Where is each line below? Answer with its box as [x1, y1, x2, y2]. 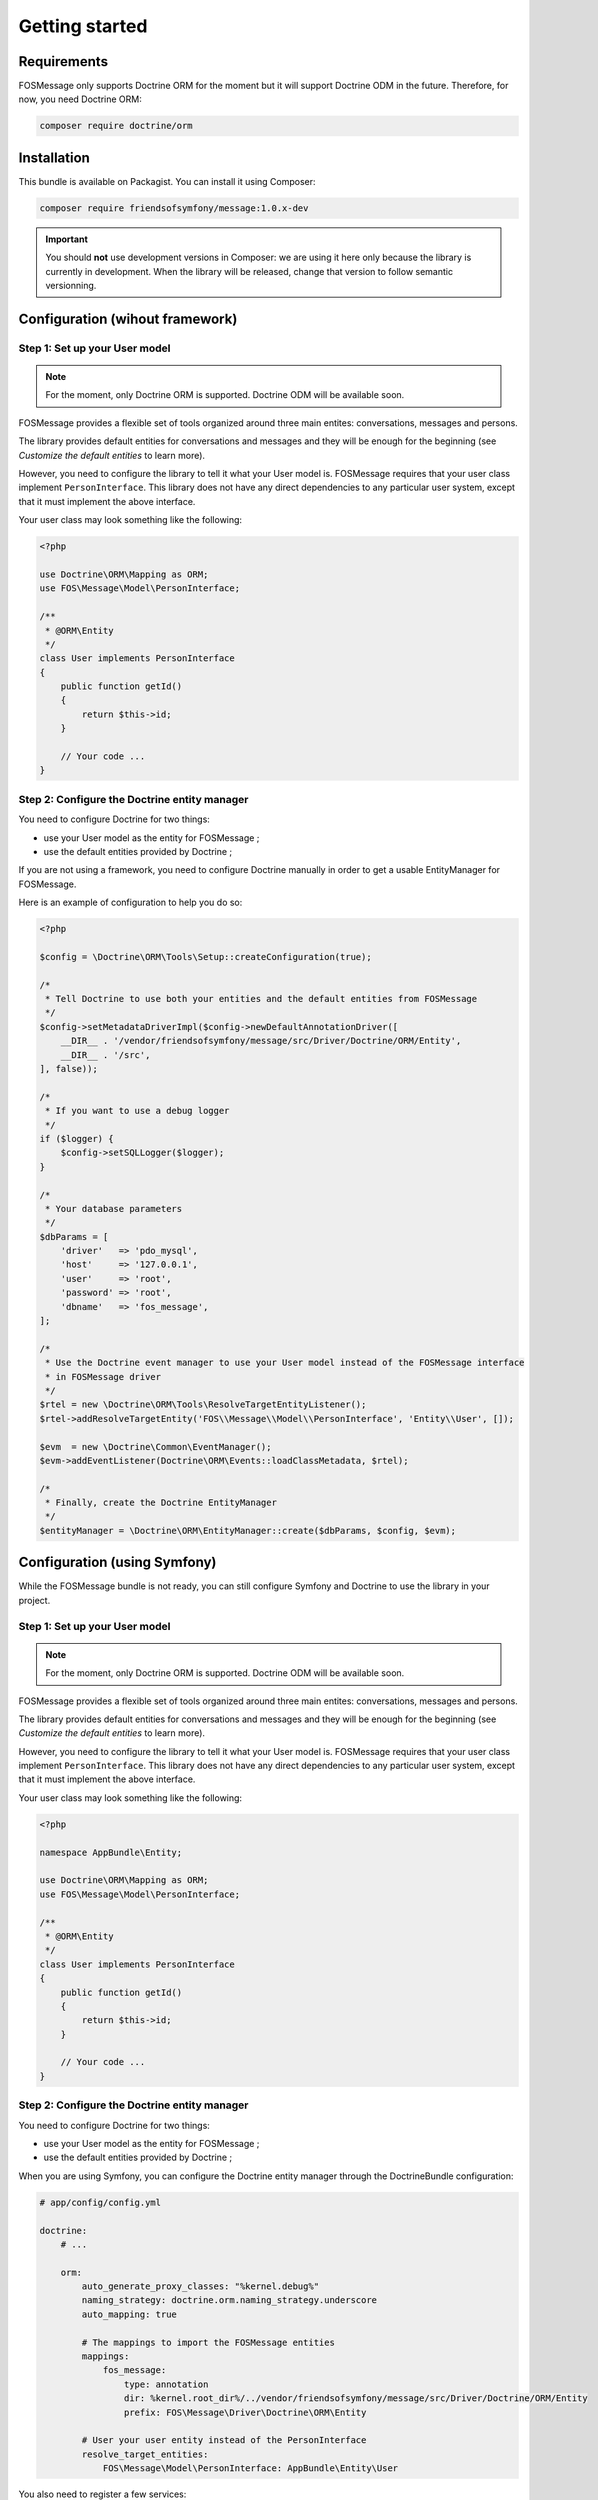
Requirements [18, 53, 109, 70]
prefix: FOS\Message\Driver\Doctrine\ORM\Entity [123, 2406, 367, 2418]
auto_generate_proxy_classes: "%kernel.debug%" [81, 2281, 320, 2292]
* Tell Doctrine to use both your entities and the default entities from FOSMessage [45, 993, 478, 1005]
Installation [18, 149, 90, 166]
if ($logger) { [39, 1133, 114, 1144]
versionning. [45, 280, 97, 292]
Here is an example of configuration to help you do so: [18, 896, 243, 909]
